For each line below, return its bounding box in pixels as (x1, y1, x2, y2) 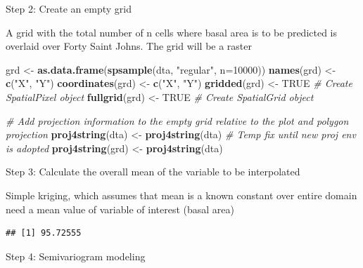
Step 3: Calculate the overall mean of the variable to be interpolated (6, 164, 300, 179)
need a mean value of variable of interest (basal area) (6, 201, 234, 216)
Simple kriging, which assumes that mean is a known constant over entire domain (6, 187, 357, 202)
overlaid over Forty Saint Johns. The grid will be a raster (6, 39, 253, 53)
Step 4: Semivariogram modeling (6, 248, 146, 263)
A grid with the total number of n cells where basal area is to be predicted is (6, 25, 338, 39)
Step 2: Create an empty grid (6, 1, 132, 15)
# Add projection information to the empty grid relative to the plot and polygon (6, 113, 349, 128)
